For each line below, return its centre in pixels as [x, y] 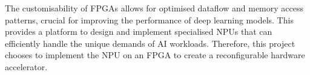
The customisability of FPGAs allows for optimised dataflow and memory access [154, 8]
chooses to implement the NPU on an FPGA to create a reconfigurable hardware [155, 55]
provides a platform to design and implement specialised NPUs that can [139, 31]
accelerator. [26, 66]
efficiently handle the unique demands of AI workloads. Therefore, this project [150, 43]
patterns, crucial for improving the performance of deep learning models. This [149, 19]
